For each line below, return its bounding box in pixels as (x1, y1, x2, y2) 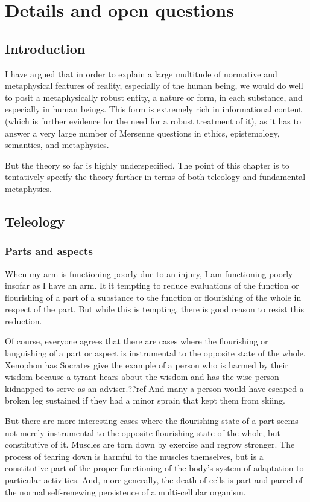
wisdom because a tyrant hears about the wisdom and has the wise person (5, 370, 279, 383)
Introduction (5, 39, 86, 57)
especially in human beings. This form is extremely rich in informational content (5, 103, 302, 115)
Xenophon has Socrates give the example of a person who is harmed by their (5, 358, 288, 371)
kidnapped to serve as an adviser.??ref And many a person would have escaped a (5, 382, 304, 394)
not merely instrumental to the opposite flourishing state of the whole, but (5, 426, 281, 439)
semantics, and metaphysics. (5, 138, 109, 151)
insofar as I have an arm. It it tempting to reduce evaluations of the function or (5, 279, 299, 292)
